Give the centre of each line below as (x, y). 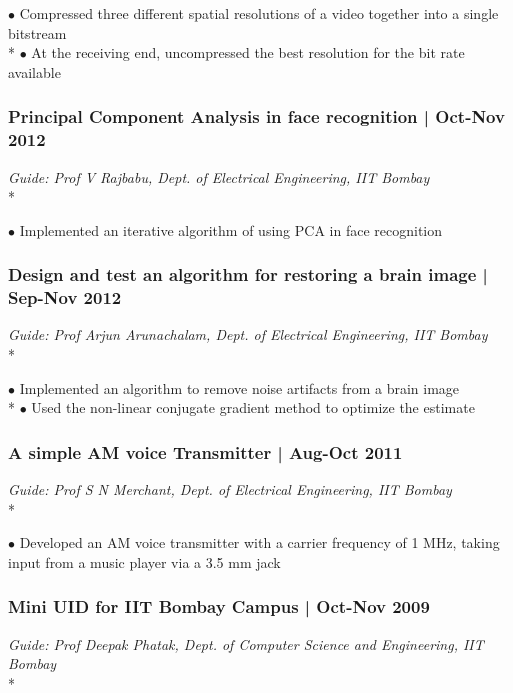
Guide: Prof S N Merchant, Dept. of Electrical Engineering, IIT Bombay (230, 489)
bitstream (37, 32)
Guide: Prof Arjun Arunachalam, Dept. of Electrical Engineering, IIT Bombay (248, 334)
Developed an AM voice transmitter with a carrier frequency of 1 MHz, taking (259, 542)
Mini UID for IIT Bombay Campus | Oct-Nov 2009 (219, 606)
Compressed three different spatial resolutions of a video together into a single (259, 13)
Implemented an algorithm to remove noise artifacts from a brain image (239, 387)
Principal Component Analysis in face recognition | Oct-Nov (256, 116)
